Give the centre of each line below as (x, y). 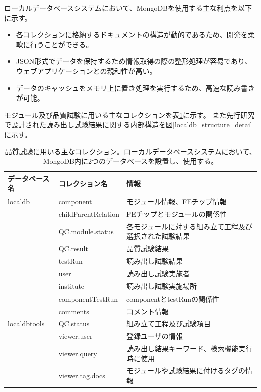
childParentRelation (89, 214)
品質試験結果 (148, 249)
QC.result (73, 249)
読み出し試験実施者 (158, 273)
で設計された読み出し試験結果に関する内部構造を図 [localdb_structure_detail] (129, 124)
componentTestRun (88, 298)
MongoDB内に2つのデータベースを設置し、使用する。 (130, 161)
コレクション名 (83, 183)
